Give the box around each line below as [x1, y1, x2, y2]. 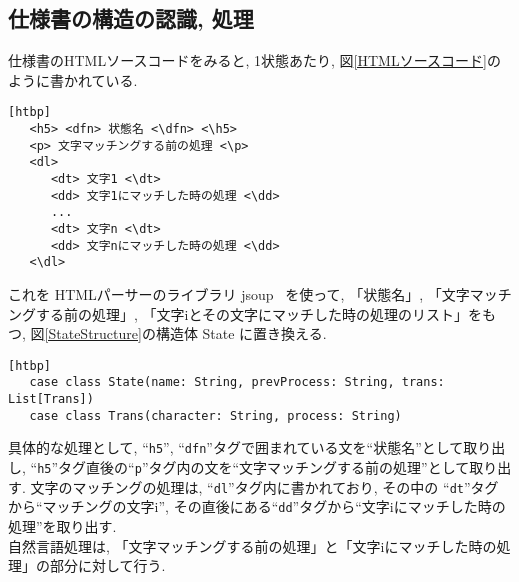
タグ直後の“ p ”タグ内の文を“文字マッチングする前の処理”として [58, 457, 470, 478]
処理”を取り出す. [8, 515, 117, 536]
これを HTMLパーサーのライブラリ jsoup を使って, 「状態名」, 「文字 [8, 283, 470, 304]
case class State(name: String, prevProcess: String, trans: [29, 375, 445, 390]
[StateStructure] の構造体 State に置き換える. [44, 323, 327, 344]
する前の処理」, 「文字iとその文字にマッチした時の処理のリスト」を [35, 303, 483, 324]
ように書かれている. [8, 69, 138, 90]
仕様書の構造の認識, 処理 [8, 3, 254, 34]
